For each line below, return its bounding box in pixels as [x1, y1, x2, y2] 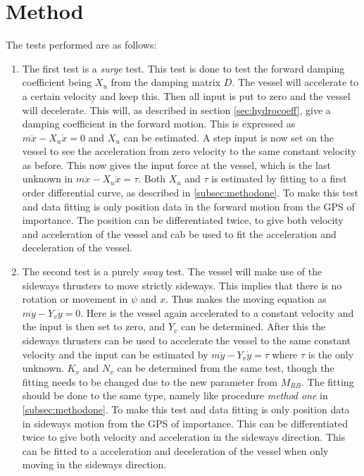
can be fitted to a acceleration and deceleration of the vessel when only [22, 443, 329, 458]
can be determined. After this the [181, 319, 326, 334]
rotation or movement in [22, 292, 128, 306]
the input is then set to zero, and [22, 319, 165, 334]
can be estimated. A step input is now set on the [123, 130, 334, 144]
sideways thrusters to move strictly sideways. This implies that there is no [22, 277, 342, 292]
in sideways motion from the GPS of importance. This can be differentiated [22, 415, 349, 430]
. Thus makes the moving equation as [165, 292, 327, 306]
